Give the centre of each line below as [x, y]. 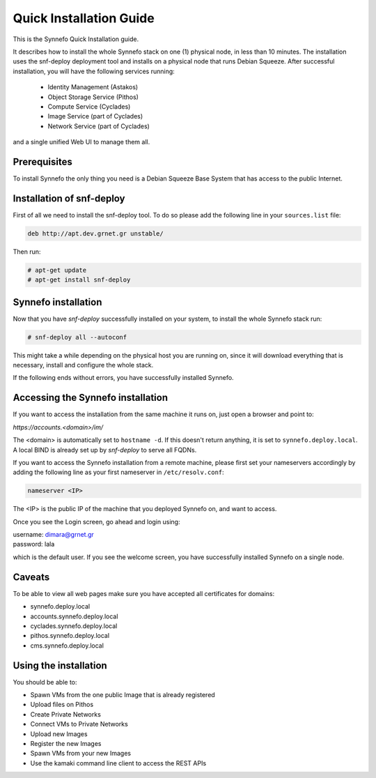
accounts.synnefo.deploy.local [74, 616]
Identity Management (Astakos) [93, 87]
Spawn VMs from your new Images [81, 754]
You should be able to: [45, 682]
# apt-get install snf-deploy [79, 280]
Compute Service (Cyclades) [89, 106]
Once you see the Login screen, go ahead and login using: [96, 521]
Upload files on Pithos [62, 705]
